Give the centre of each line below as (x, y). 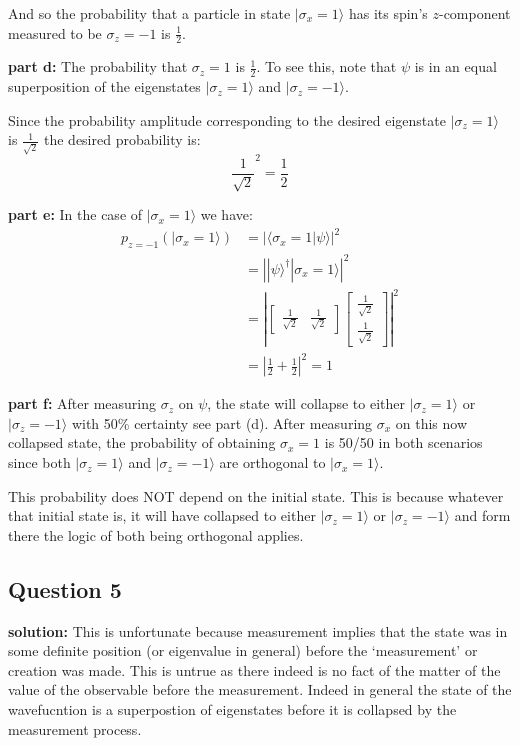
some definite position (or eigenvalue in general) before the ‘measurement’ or (243, 650)
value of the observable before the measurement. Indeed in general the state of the (260, 689)
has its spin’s (388, 13)
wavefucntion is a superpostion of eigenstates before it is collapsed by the (232, 709)
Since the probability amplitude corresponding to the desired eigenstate (227, 119)
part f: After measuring (82, 403)
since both (39, 462)
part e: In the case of (75, 214)
